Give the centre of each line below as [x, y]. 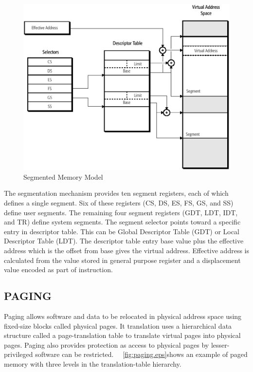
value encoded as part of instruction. [58, 270]
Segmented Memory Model [63, 177]
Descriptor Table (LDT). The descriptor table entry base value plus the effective [124, 241]
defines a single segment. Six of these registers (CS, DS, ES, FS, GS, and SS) [119, 202]
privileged [18, 354]
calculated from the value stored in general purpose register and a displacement [122, 260]
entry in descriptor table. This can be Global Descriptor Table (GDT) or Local [122, 231]
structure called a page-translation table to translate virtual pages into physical [122, 335]
